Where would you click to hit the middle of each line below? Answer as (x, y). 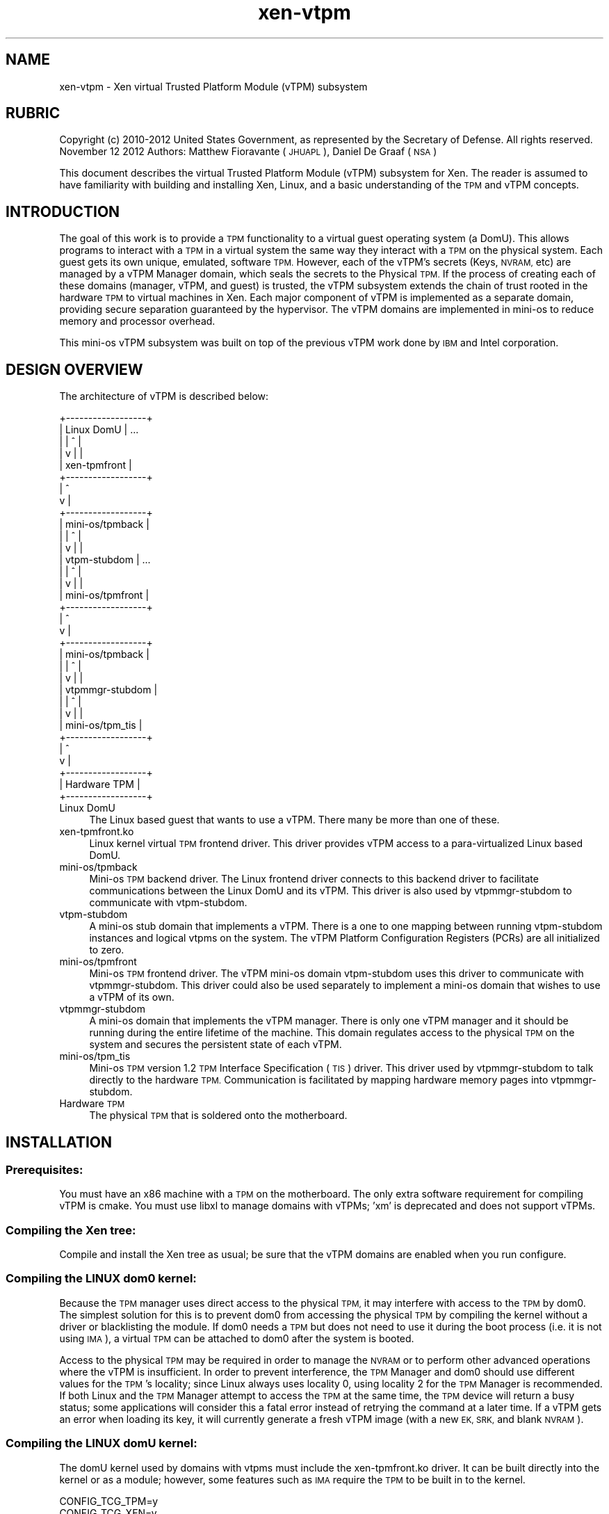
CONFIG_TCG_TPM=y (109, 1501)
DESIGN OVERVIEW (74, 369)
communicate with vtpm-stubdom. (168, 903)
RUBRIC (33, 113)
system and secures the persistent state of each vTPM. (216, 1045)
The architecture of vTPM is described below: (164, 396)
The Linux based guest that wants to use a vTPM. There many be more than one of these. (294, 820)
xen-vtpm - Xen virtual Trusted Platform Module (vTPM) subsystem (213, 86)
